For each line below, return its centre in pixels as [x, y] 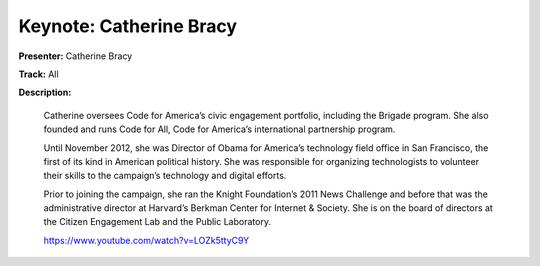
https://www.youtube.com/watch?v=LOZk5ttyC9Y [146, 240]
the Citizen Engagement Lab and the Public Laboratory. [157, 222]
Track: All [38, 74]
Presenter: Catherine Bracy [75, 56]
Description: [45, 92]
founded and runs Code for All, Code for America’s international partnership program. [219, 129]
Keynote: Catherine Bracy [128, 26]
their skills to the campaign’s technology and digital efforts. [165, 176]
